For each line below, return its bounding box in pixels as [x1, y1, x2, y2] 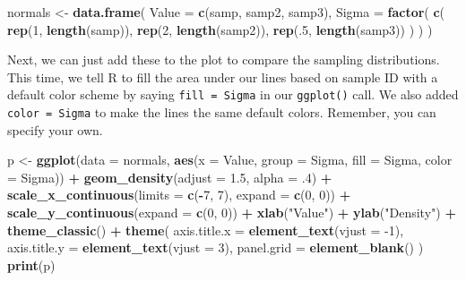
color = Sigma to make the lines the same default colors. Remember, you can [7, 103, 436, 122]
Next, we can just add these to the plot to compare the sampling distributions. [7, 50, 440, 69]
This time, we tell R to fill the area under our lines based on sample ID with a [7, 67, 438, 86]
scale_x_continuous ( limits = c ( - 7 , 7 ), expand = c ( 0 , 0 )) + [7, 185, 351, 204]
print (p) [7, 255, 56, 274]
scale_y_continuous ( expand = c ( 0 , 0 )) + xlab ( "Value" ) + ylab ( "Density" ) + [7, 203, 456, 222]
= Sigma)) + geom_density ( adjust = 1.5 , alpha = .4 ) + [7, 167, 332, 186]
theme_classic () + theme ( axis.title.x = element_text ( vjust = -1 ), [7, 220, 404, 239]
